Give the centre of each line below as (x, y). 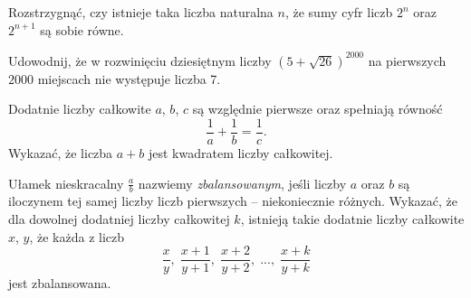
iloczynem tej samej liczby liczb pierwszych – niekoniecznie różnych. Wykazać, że (233, 201)
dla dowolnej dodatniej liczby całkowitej (119, 218)
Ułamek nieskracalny (66, 183)
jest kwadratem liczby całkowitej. (240, 152)
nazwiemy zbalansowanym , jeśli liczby (242, 183)
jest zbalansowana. (60, 283)
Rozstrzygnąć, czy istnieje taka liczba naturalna (141, 12)
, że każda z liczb (77, 236)
